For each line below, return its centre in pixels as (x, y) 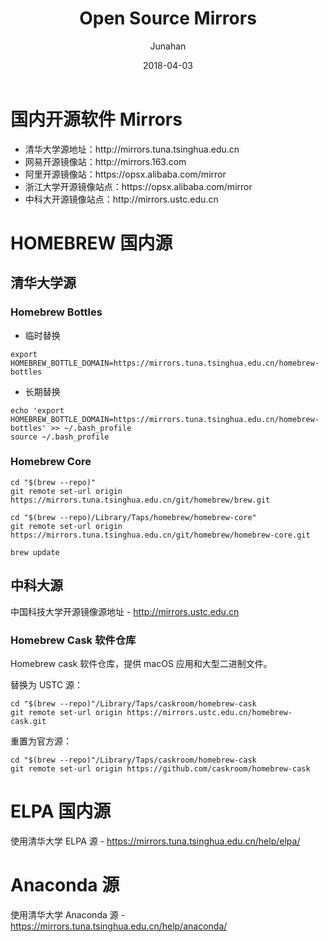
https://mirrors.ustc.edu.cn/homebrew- (209, 712)
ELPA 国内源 (61, 811)
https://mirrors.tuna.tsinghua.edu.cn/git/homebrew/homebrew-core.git (160, 535)
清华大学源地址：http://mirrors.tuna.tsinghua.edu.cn (132, 149)
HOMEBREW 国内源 (91, 243)
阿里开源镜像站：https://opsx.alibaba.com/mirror (125, 174)
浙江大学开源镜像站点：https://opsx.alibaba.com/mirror (138, 186)
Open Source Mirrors (168, 18)
